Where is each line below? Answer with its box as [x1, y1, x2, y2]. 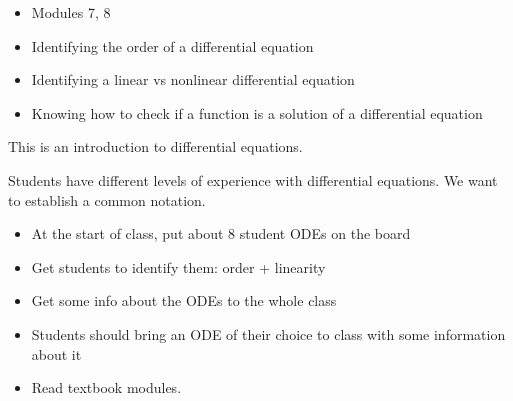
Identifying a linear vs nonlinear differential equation [31, 69, 355, 90]
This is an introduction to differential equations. [8, 136, 303, 157]
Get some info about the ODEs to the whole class [31, 290, 337, 311]
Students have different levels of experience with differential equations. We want [8, 169, 498, 190]
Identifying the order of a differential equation [31, 35, 314, 56]
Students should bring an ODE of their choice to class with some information [31, 323, 506, 344]
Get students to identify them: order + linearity [31, 256, 326, 277]
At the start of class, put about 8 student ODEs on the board [31, 223, 411, 244]
